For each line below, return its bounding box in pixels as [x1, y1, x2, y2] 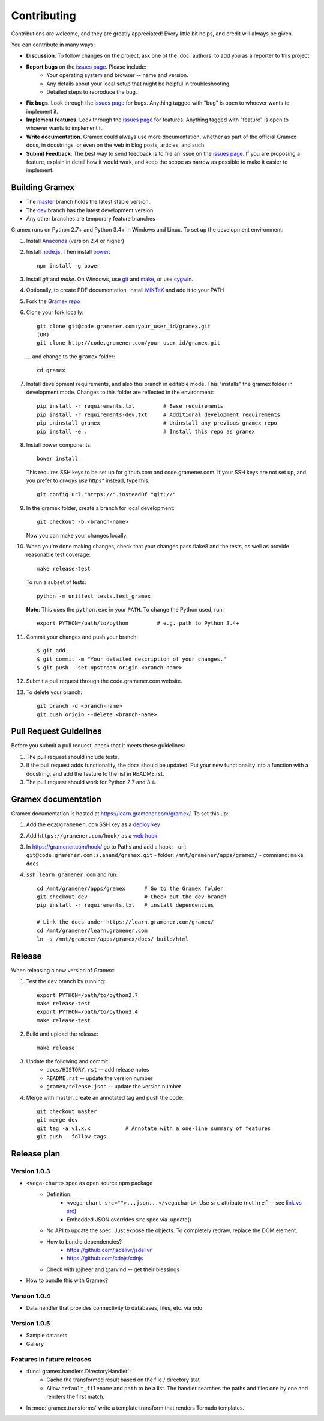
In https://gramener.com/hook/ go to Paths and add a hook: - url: [26, 843, 187, 850]
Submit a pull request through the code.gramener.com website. [26, 677, 182, 685]
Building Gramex [11, 182, 75, 192]
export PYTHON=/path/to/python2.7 [37, 992, 138, 998]
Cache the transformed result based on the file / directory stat [46, 1376, 200, 1383]
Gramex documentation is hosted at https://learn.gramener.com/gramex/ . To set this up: [11, 809, 229, 817]
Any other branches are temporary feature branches [26, 215, 155, 223]
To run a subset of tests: [26, 579, 86, 586]
